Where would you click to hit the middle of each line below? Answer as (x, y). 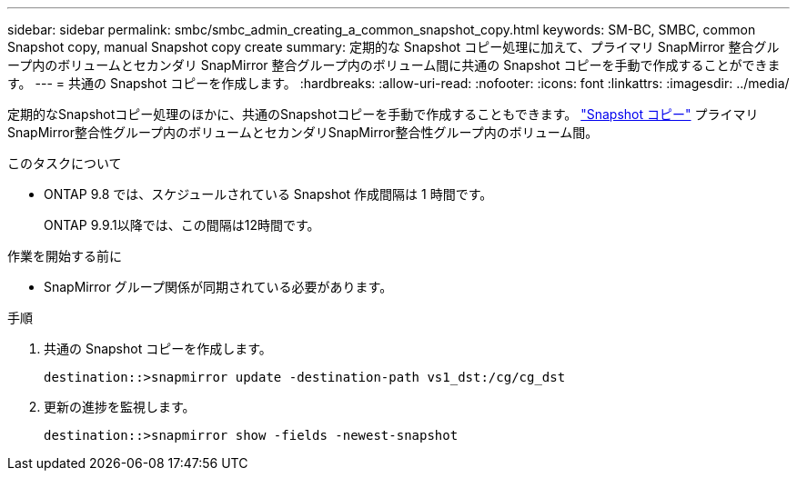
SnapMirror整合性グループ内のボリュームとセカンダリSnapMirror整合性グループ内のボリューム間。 (303, 132)
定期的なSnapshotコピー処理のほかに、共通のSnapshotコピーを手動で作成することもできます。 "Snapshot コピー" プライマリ (383, 114)
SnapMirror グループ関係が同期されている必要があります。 (218, 287)
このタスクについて (65, 163)
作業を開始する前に (65, 256)
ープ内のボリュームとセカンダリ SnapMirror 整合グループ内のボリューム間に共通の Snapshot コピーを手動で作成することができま (394, 65)
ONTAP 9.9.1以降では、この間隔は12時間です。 (182, 225)
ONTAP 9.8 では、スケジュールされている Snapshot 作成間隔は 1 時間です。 (268, 194)
